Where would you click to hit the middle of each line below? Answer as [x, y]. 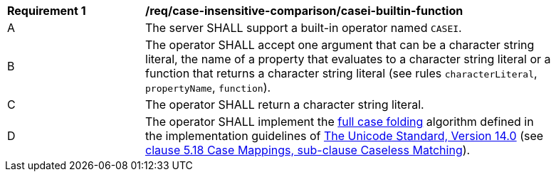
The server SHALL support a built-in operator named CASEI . [304, 28]
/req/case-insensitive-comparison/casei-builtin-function [304, 11]
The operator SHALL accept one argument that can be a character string [340, 45]
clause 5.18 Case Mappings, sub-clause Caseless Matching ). [308, 150]
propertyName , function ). [208, 87]
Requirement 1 [47, 11]
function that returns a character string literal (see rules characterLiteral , [341, 73]
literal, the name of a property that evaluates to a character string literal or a [348, 59]
